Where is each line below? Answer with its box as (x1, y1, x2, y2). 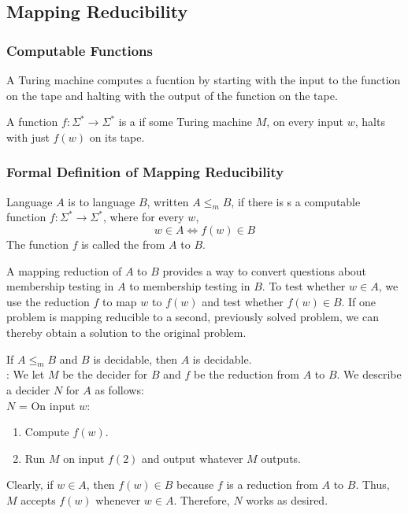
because (176, 476, 214, 493)
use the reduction (6, 293, 90, 309)
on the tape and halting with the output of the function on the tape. (6, 87, 338, 103)
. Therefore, (173, 491, 230, 508)
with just (6, 128, 50, 145)
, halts (354, 113, 385, 130)
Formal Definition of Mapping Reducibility (6, 162, 284, 182)
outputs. (261, 449, 301, 466)
